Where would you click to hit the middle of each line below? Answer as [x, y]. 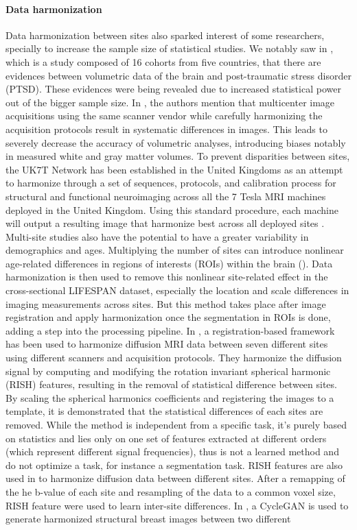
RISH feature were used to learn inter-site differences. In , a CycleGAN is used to [177, 505]
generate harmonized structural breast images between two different [148, 519]
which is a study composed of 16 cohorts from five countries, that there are [163, 61]
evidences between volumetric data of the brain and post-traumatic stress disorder [178, 75]
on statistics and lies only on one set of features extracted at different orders [166, 438]
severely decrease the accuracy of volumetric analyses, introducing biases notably [176, 142]
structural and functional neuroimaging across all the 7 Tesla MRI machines [166, 196]
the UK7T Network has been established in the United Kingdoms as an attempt [174, 169]
